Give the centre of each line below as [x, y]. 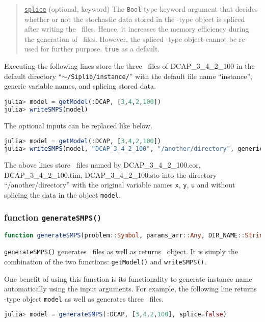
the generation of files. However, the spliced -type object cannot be [130, 38]
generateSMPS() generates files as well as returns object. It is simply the [121, 251]
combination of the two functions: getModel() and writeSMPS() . [105, 261]
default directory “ [33, 76]
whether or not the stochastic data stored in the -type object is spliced [135, 19]
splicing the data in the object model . [62, 194]
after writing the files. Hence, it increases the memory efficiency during [137, 29]
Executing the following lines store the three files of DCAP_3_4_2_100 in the [129, 66]
